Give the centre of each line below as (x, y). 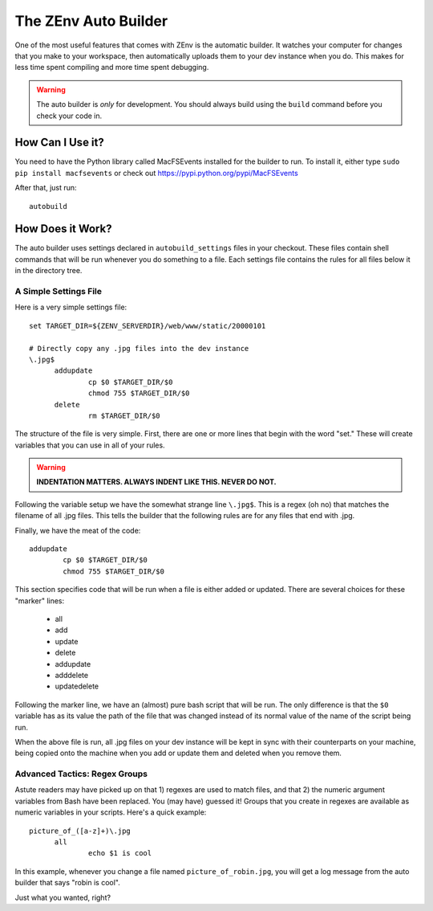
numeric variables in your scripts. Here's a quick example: (111, 812)
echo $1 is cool (120, 853)
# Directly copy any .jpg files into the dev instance (139, 348)
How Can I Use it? (59, 143)
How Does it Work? (63, 229)
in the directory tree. (49, 271)
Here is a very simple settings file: (71, 307)
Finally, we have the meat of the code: (78, 530)
